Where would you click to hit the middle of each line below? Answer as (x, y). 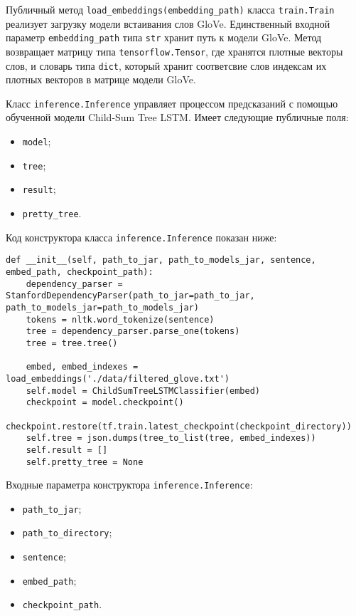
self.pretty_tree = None (85, 462)
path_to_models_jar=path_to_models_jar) (103, 307)
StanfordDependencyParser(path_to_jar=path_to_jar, (130, 296)
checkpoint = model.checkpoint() (105, 403)
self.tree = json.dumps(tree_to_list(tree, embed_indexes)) (171, 438)
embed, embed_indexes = (82, 367)
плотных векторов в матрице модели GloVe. (101, 79)
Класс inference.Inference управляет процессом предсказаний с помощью (172, 103)
